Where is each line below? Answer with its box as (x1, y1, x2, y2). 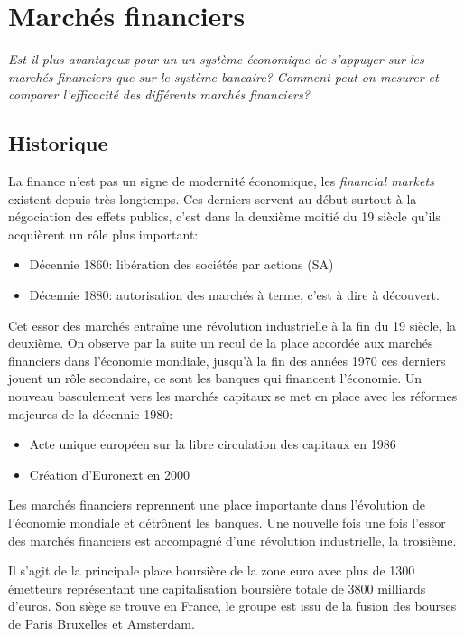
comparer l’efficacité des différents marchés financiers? (8, 85, 310, 104)
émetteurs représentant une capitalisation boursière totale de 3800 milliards (8, 578, 426, 597)
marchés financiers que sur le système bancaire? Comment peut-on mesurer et (8, 67, 439, 86)
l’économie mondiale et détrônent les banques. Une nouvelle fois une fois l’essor (8, 513, 446, 532)
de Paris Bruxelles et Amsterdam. (8, 613, 195, 632)
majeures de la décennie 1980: (8, 404, 173, 423)
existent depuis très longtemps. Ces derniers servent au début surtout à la (8, 189, 417, 208)
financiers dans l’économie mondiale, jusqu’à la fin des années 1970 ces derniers (8, 351, 446, 369)
